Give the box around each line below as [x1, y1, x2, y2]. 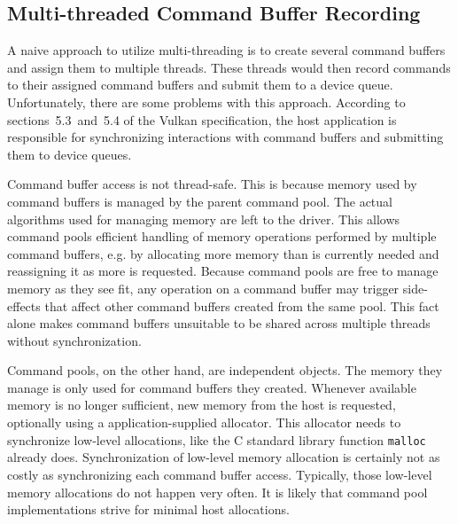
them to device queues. [7, 145, 132, 163]
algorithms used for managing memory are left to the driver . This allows [7, 209, 400, 228]
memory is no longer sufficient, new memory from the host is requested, [7, 395, 396, 414]
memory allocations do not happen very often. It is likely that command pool [7, 482, 428, 501]
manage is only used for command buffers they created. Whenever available [7, 378, 416, 396]
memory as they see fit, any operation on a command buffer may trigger [7, 278, 400, 297]
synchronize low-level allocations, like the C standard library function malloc [7, 430, 426, 449]
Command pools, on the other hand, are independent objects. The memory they [7, 361, 443, 379]
